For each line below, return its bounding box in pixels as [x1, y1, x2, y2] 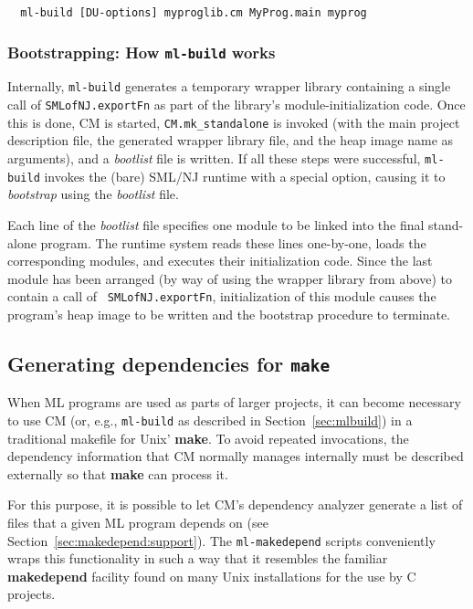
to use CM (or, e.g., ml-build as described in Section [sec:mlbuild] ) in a [7, 410, 413, 429]
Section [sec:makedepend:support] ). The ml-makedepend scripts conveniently [7, 530, 436, 550]
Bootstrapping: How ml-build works [7, 40, 276, 63]
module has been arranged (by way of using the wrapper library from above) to [7, 268, 452, 288]
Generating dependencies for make [7, 349, 331, 377]
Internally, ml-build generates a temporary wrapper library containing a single [7, 77, 451, 96]
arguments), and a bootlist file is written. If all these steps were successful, [7, 149, 421, 167]
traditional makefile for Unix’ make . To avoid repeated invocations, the [7, 428, 409, 447]
